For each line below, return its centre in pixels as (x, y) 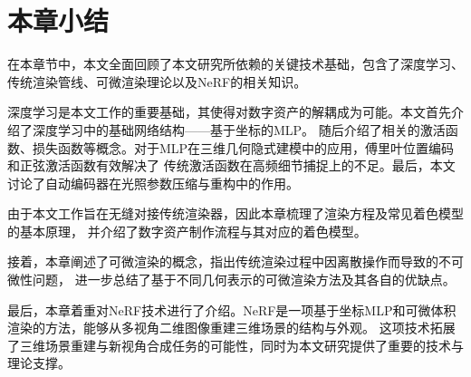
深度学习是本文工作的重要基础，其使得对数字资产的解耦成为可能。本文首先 (229, 112)
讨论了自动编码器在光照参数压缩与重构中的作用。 (153, 183)
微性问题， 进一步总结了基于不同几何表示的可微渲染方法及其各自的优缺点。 (231, 280)
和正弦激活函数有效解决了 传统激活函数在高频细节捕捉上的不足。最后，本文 (231, 165)
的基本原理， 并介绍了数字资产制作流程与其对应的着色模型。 (187, 231)
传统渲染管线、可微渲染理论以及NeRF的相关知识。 (157, 81)
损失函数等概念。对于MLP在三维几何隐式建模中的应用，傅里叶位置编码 (243, 147)
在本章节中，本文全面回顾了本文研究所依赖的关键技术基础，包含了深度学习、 (235, 64)
